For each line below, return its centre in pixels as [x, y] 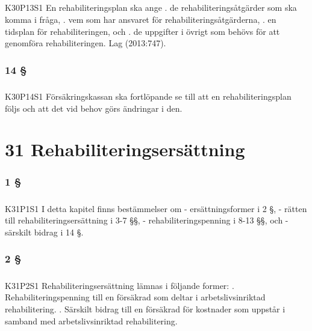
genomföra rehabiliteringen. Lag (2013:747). [86, 43]
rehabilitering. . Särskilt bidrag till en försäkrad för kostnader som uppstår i [145, 308]
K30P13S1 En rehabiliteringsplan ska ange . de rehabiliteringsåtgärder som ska [151, 8]
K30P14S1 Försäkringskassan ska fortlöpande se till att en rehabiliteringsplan [148, 96]
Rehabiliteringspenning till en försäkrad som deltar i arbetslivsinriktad [135, 297]
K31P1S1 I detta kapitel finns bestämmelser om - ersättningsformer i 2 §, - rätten [156, 208]
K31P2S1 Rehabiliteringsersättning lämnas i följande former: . [120, 285]
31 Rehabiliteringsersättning [125, 149]
